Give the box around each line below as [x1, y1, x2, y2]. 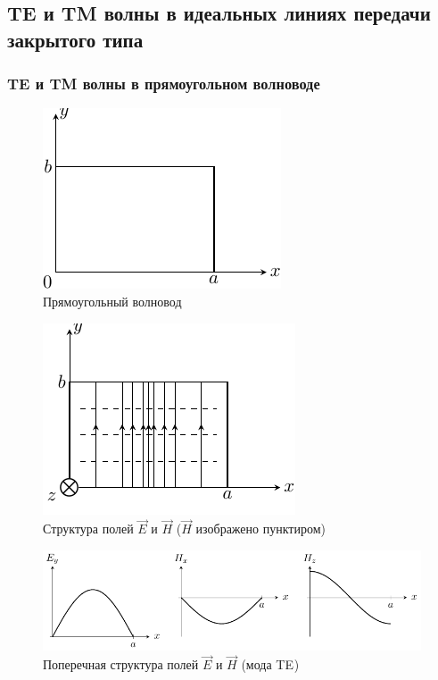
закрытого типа [7, 25, 144, 53]
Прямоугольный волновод [43, 291, 182, 310]
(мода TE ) [241, 655, 300, 674]
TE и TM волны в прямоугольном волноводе [7, 72, 320, 95]
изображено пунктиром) [195, 519, 326, 538]
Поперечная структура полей [43, 655, 199, 674]
